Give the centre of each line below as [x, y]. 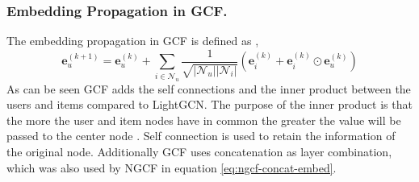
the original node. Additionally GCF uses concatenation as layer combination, [199, 151]
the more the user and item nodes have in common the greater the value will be [204, 120]
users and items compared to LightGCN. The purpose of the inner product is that [209, 104]
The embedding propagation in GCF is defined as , [133, 41]
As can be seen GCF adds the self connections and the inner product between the [209, 88]
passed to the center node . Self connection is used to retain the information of [201, 136]
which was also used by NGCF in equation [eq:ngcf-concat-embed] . [172, 167]
